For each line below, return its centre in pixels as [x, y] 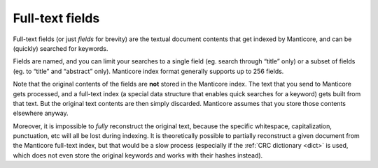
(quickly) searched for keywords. [61, 48]
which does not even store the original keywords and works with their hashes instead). [138, 155]
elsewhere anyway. [41, 113]
